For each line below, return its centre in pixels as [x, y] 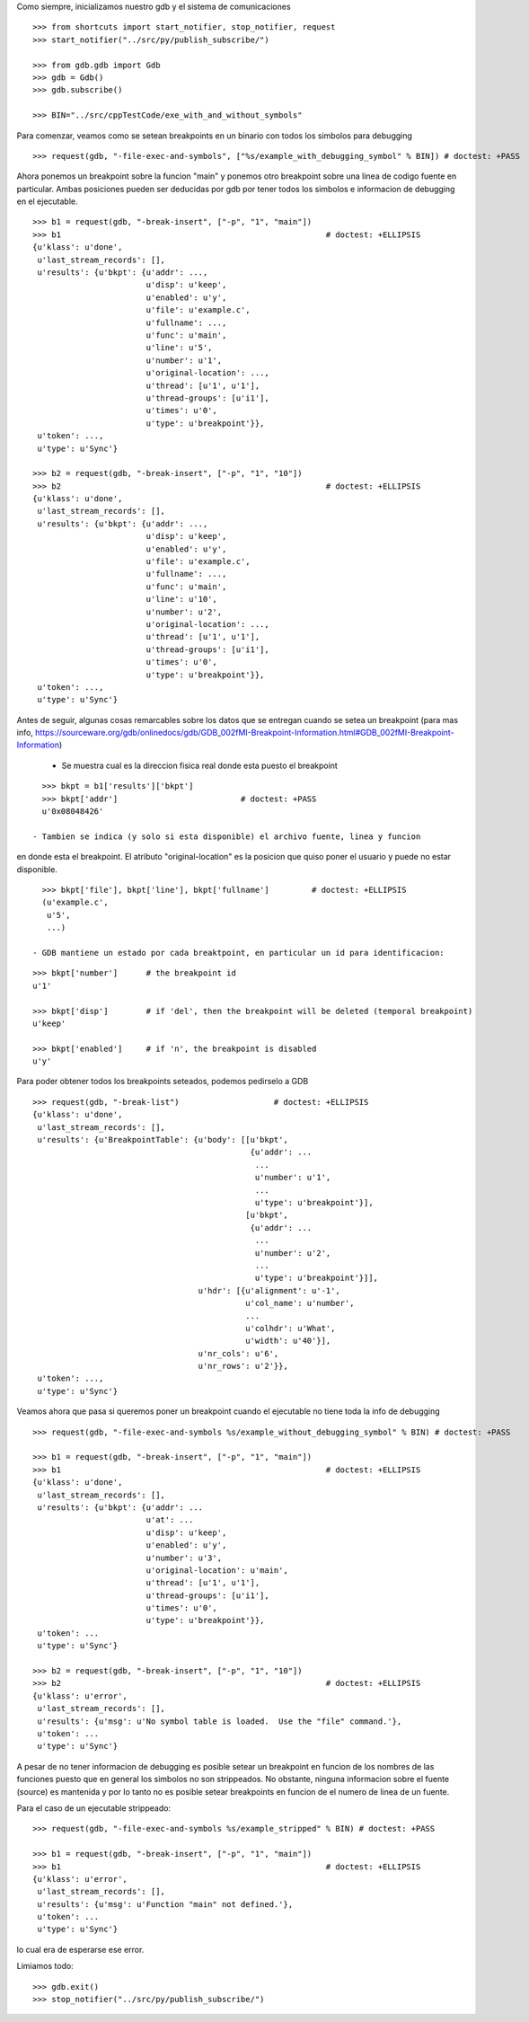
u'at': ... [170, 1520]
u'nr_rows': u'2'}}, [243, 1366]
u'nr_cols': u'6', [238, 1353]
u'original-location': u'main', [217, 1570]
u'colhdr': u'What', [291, 1328]
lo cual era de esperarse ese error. [80, 1949]
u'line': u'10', [181, 599]
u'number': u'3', [184, 1558]
